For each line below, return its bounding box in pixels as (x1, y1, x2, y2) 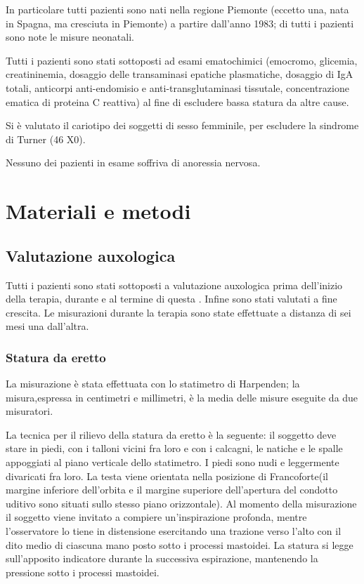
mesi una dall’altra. (6, 319, 89, 333)
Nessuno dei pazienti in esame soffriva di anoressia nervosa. (6, 155, 261, 170)
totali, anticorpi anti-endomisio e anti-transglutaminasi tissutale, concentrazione (6, 80, 349, 95)
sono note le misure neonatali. (6, 29, 134, 44)
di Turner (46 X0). (6, 131, 86, 146)
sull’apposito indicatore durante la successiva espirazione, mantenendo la (6, 551, 318, 566)
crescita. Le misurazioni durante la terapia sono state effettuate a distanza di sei (6, 305, 351, 319)
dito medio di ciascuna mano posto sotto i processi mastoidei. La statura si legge (6, 537, 353, 552)
